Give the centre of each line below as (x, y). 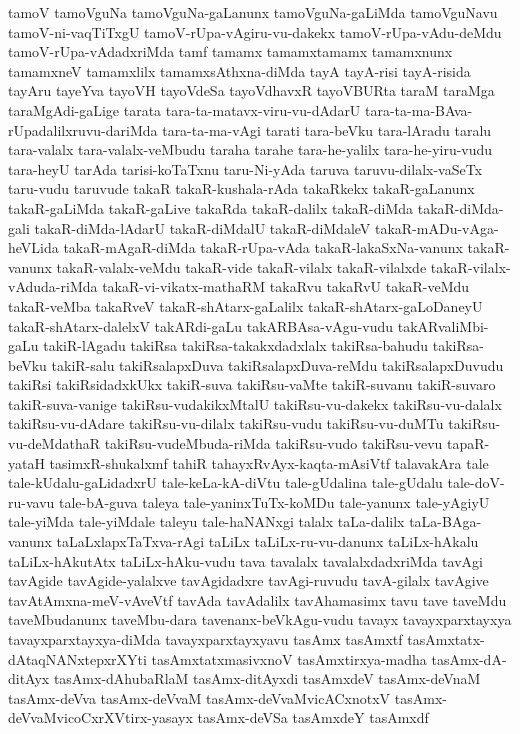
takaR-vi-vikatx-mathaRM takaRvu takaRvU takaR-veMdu (286, 286)
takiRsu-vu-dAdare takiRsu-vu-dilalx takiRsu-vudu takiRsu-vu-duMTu (226, 423)
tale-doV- (476, 482)
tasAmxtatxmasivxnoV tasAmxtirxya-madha (289, 658)
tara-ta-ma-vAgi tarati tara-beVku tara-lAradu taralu (327, 129)
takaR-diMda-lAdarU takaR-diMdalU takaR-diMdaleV (202, 227)
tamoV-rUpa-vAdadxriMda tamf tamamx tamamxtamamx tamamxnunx (230, 51)
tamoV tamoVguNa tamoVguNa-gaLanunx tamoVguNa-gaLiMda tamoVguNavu (253, 12)
